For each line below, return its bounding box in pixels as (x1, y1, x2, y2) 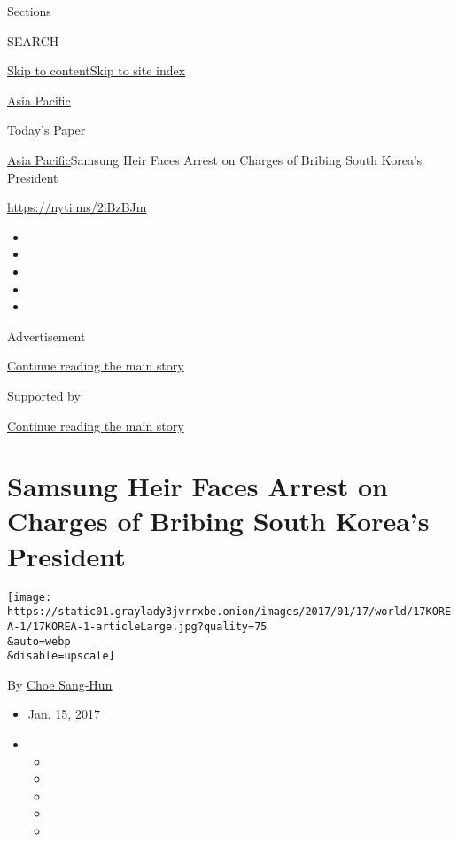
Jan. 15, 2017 (27, 705, 100, 723)
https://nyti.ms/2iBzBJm (7, 198, 147, 216)
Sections (7, 2, 51, 19)
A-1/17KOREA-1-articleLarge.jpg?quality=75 (7, 620, 268, 633)
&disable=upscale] (7, 650, 115, 663)
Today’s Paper (7, 121, 86, 139)
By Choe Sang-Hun (7, 674, 113, 693)
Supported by (7, 386, 81, 404)
